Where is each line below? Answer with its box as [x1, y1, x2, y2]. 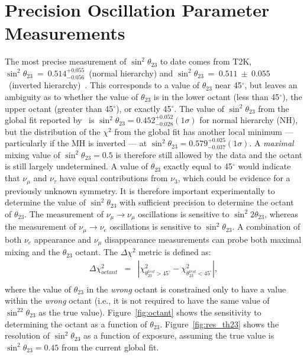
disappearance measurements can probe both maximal [105, 233, 302, 245]
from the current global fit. [62, 340, 159, 353]
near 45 [215, 79, 242, 91]
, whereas [264, 207, 298, 220]
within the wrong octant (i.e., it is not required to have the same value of [5, 294, 270, 307]
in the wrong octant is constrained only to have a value [86, 282, 286, 295]
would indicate [238, 160, 291, 172]
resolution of [5, 329, 50, 342]
